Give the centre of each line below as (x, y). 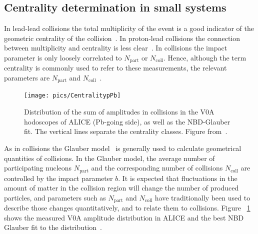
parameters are (27, 78)
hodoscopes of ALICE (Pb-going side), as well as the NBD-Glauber (127, 121)
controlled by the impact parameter (58, 178)
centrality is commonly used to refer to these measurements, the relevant (115, 68)
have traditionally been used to (202, 197)
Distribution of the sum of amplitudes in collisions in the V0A (119, 112)
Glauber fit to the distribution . (53, 227)
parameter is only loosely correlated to (63, 57)
